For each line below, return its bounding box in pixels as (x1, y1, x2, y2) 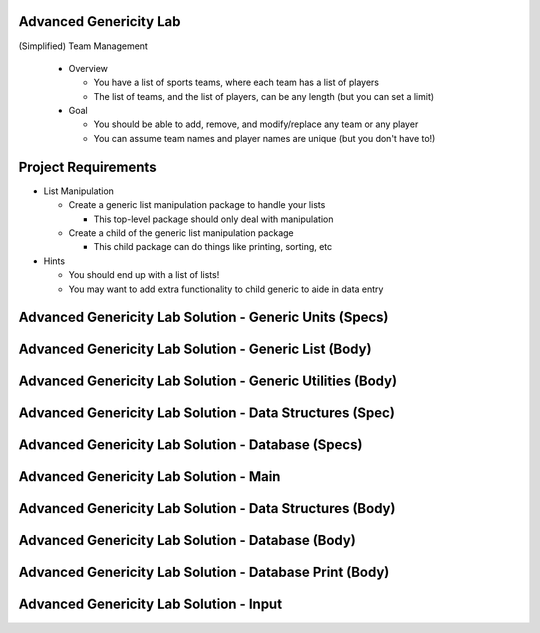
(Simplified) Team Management (18, 40, 149, 52)
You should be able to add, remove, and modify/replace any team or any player (93, 118, 419, 130)
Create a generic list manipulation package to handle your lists (68, 199, 326, 211)
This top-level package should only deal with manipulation (93, 213, 334, 225)
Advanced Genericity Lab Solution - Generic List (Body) (18, 341, 372, 358)
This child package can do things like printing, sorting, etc (93, 241, 333, 253)
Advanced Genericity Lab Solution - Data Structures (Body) (18, 500, 396, 517)
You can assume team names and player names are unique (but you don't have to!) (93, 132, 436, 144)
